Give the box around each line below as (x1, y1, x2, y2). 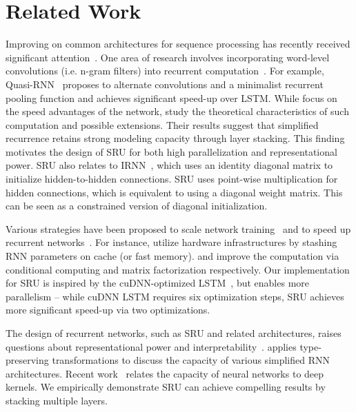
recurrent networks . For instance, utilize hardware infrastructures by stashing (6, 235, 337, 249)
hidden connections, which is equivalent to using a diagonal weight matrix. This (6, 185, 343, 199)
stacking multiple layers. (6, 393, 108, 407)
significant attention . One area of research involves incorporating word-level (6, 50, 330, 64)
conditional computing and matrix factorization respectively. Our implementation (6, 262, 350, 276)
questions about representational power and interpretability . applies (6, 339, 297, 353)
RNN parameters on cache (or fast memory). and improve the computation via (6, 249, 339, 263)
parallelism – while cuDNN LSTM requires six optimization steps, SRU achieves (6, 289, 344, 303)
